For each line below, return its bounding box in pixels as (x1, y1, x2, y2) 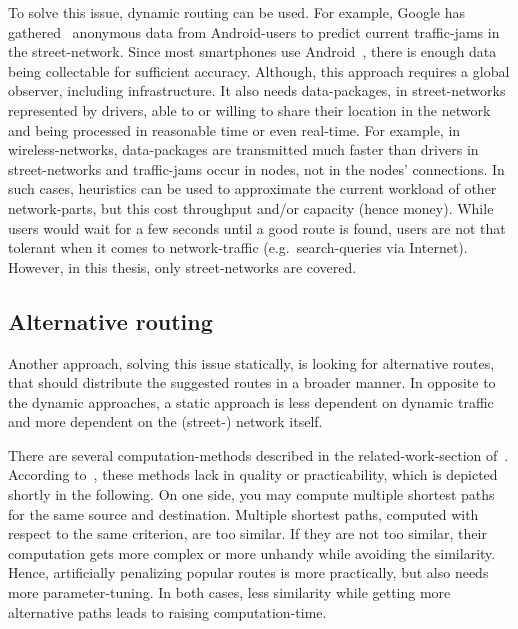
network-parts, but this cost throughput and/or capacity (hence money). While (8, 197, 494, 218)
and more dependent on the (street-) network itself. (8, 411, 323, 432)
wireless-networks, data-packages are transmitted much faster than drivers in (8, 139, 479, 160)
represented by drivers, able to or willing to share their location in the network (8, 99, 491, 120)
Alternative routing (8, 305, 213, 336)
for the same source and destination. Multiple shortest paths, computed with (8, 503, 479, 524)
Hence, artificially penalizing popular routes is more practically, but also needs (8, 562, 489, 583)
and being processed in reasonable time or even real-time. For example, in (8, 119, 461, 140)
